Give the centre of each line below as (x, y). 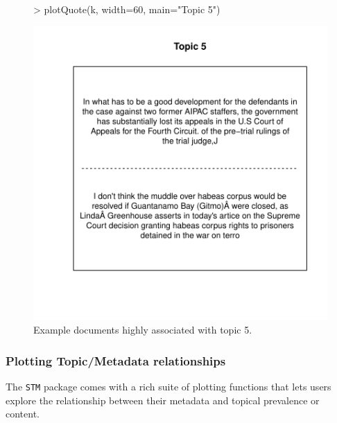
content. (23, 414)
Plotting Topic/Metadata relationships (116, 360)
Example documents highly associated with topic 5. (143, 330)
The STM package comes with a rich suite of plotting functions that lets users (168, 386)
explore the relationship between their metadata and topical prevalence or (163, 400)
